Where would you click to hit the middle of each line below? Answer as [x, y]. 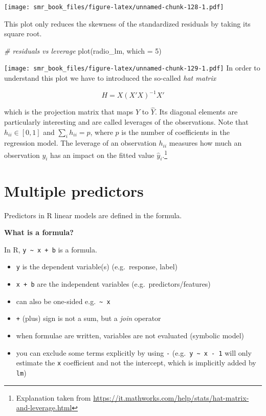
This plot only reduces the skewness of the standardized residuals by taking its [127, 23]
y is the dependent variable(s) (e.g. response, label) [97, 267]
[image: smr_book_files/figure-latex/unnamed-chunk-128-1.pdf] [114, 7]
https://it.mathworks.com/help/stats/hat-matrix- [171, 397]
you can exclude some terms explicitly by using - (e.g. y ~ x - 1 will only [134, 352]
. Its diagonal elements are [196, 112]
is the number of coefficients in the [175, 132]
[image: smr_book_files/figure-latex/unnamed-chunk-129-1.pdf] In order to [132, 68]
